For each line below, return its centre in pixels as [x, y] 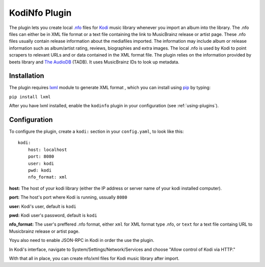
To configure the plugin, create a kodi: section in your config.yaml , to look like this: [96, 132]
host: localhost [47, 149]
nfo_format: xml [47, 177]
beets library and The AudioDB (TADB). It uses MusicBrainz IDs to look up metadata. [94, 62]
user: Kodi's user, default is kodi [43, 206]
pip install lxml [30, 97]
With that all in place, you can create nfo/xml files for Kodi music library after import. [94, 258]
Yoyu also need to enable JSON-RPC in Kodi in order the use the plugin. [82, 240]
